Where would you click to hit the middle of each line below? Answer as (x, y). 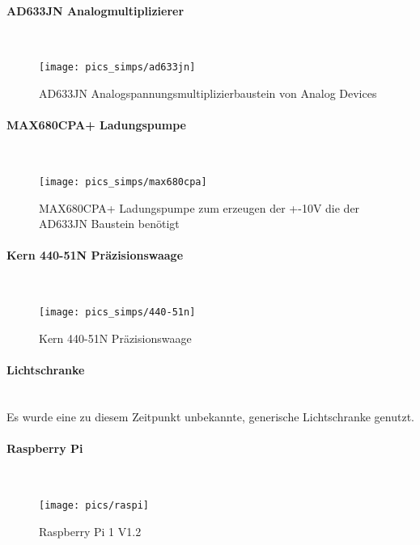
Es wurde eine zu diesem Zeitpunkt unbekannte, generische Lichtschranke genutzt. (211, 416)
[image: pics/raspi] (94, 505)
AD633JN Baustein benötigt (109, 224)
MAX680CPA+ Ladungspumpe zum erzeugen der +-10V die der (199, 207)
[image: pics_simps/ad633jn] (117, 68)
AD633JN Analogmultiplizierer (95, 10)
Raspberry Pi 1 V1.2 (90, 531)
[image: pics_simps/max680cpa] (123, 182)
